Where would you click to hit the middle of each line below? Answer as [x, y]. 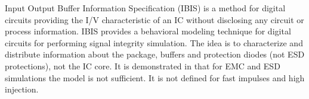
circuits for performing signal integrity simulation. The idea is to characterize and [154, 42]
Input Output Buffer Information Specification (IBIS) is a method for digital [145, 8]
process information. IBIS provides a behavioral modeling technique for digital [148, 31]
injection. [22, 89]
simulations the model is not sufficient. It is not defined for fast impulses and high [155, 77]
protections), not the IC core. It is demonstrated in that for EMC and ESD [143, 66]
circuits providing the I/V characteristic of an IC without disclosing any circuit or [154, 19]
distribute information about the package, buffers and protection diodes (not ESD [155, 54]
